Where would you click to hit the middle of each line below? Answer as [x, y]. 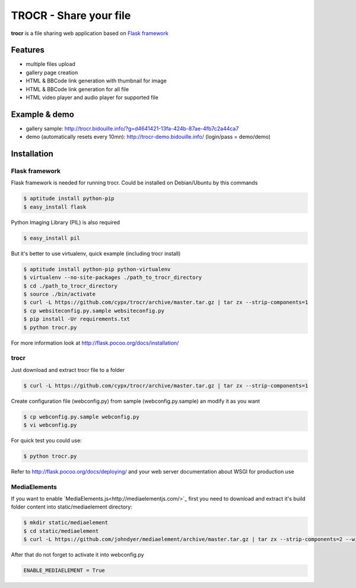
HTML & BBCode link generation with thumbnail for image [96, 81]
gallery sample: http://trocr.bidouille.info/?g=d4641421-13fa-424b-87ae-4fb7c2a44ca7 [132, 128]
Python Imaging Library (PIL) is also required [66, 222]
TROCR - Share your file [71, 15]
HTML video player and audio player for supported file [92, 97]
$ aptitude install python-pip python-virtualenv [97, 269]
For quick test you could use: [47, 440]
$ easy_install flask [55, 207]
